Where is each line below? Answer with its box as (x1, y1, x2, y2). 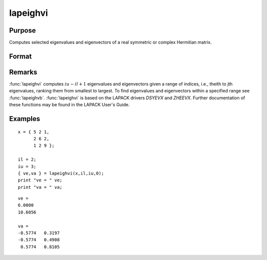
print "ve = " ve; (18, 177, 63, 183)
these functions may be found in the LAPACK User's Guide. (9, 102, 130, 108)
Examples (9, 114, 41, 123)
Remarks (9, 68, 38, 76)
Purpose (9, 26, 36, 35)
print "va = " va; (18, 184, 63, 190)
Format (9, 52, 32, 60)
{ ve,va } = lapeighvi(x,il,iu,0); (18, 171, 104, 176)
